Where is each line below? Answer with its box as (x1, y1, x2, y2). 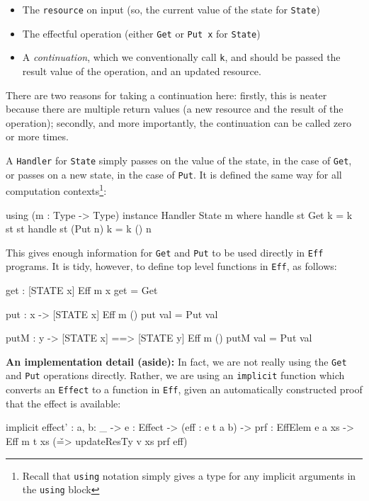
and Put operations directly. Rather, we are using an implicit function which (6, 368, 345, 383)
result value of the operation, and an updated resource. (22, 63, 261, 78)
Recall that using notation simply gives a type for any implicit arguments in (22, 468, 356, 483)
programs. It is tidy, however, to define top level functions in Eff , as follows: (6, 259, 337, 274)
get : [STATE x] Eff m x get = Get (6, 283, 158, 297)
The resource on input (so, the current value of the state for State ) (22, 2, 320, 16)
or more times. (6, 129, 69, 144)
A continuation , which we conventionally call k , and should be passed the (22, 50, 341, 64)
